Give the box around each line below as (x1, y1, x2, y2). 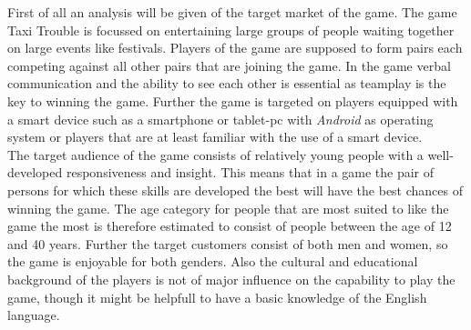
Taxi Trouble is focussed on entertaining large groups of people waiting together (7, 20, 455, 39)
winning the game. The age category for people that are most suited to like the (7, 198, 449, 217)
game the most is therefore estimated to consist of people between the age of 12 (7, 216, 452, 235)
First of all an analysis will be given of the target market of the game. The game (7, 3, 457, 21)
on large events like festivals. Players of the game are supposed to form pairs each (7, 38, 463, 57)
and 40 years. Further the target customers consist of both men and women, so (7, 234, 448, 253)
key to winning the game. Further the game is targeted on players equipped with (7, 91, 458, 110)
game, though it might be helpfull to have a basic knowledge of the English (7, 287, 427, 306)
